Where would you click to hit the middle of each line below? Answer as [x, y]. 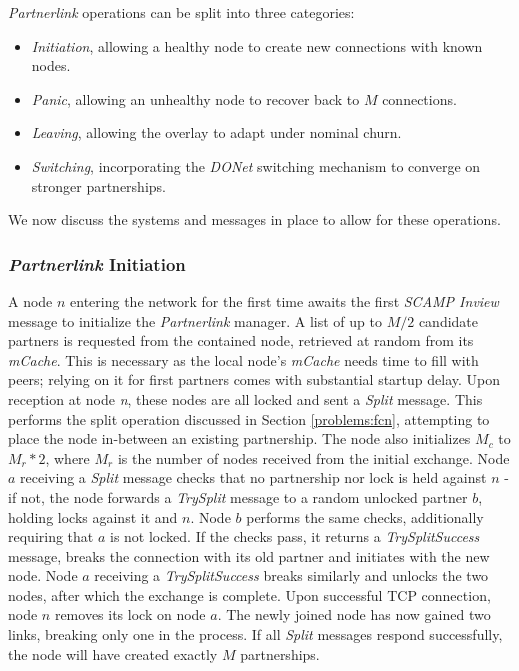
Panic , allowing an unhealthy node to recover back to [195, 98]
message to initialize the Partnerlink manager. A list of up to [195, 320]
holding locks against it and [93, 516]
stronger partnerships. [98, 185]
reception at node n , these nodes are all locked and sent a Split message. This [245, 398]
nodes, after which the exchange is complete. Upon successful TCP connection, [249, 594]
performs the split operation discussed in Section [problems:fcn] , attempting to [249, 418]
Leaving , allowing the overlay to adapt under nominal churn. [216, 132]
